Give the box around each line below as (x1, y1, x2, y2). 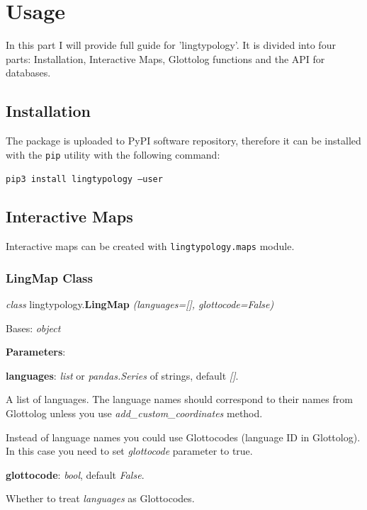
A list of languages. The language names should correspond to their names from (6, 392, 353, 407)
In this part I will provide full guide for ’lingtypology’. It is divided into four (6, 38, 336, 52)
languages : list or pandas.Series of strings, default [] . (6, 368, 239, 382)
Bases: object (6, 320, 61, 335)
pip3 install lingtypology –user (6, 174, 163, 185)
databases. (6, 65, 51, 80)
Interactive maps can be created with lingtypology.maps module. (6, 239, 295, 254)
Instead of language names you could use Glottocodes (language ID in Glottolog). (6, 429, 361, 444)
